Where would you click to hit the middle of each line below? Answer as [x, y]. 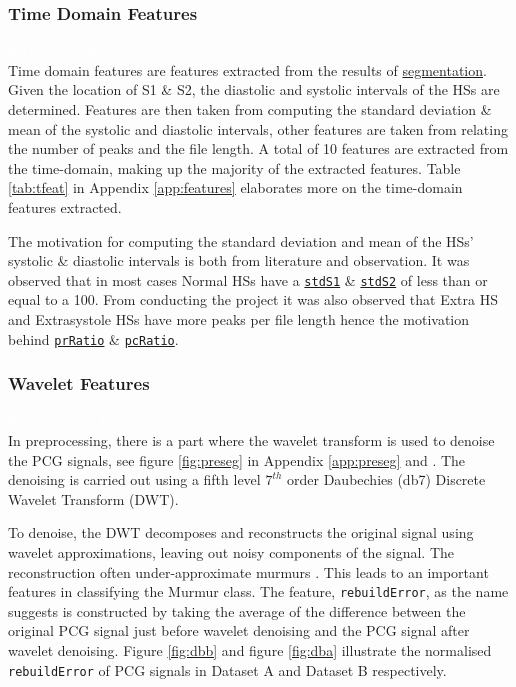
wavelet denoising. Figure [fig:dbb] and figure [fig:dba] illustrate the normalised [250, 650]
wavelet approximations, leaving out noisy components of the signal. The [231, 552]
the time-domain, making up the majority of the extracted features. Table [234, 167]
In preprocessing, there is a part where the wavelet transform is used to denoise [251, 440]
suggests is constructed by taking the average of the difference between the [237, 610]
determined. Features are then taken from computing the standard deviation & [250, 109]
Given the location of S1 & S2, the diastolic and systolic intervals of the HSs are [254, 89]
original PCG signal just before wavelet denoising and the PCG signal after [239, 630]
